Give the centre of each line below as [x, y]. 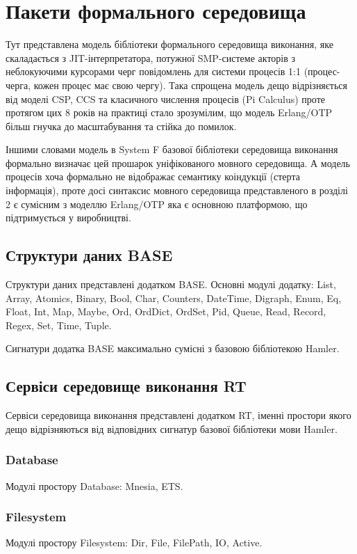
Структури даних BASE [89, 255]
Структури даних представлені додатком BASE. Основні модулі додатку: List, [171, 284]
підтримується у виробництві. [68, 217]
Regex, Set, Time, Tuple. [59, 325]
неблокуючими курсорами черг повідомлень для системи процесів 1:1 [153, 71]
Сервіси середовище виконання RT [126, 386]
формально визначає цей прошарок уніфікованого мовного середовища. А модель [178, 163]
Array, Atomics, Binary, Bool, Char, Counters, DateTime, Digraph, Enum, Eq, [174, 298]
